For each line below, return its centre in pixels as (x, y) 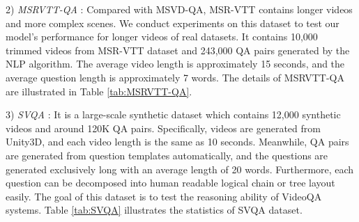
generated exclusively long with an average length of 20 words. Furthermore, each (180, 169)
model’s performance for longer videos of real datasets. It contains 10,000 (162, 37)
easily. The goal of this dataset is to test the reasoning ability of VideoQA (164, 196)
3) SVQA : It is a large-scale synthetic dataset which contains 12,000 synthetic (173, 114)
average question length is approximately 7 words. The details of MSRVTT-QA (175, 77)
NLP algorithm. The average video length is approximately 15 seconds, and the (175, 64)
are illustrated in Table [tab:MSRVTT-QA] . (99, 91)
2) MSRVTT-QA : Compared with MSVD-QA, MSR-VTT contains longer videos (179, 9)
